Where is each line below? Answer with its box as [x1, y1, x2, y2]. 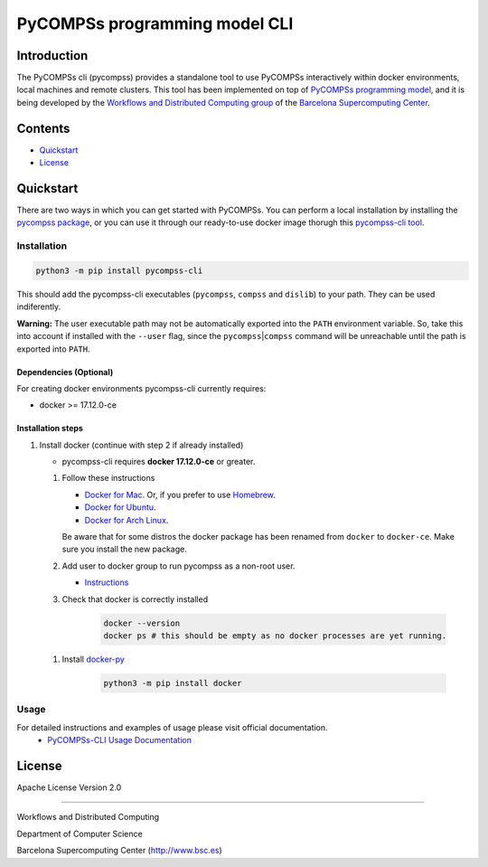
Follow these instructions [61, 473, 155, 484]
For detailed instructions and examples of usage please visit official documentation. [16, 721, 329, 732]
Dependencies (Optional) [16, 366, 114, 377]
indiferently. [16, 301, 61, 312]
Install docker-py [61, 654, 126, 664]
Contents [16, 120, 70, 136]
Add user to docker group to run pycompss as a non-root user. [61, 561, 296, 571]
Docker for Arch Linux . [84, 514, 169, 525]
